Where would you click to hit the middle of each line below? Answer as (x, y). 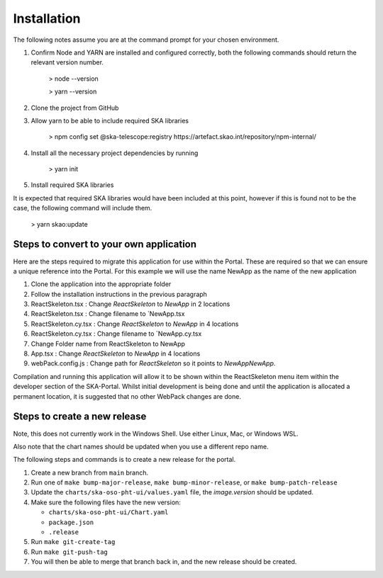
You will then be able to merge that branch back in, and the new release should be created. (164, 562)
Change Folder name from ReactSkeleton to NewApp (108, 344)
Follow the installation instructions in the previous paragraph (119, 294)
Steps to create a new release (80, 417)
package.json (71, 522)
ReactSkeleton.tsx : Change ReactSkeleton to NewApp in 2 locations (131, 304)
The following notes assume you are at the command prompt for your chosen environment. (146, 40)
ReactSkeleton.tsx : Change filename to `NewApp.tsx (108, 314)
